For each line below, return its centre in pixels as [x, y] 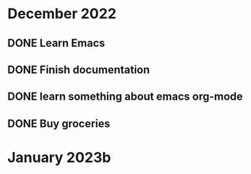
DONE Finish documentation [79, 69]
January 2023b [59, 157]
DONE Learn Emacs [56, 43]
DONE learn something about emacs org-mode [125, 97]
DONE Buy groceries [59, 123]
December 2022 [62, 14]
